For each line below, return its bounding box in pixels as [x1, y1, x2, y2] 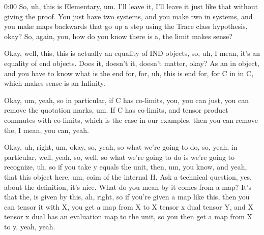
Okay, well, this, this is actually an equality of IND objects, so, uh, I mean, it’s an [4, 48, 260, 58]
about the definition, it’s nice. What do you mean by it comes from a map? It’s [4, 181, 251, 192]
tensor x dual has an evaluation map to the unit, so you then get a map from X [4, 211, 252, 222]
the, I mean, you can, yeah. [4, 124, 89, 135]
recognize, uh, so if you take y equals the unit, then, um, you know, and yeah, [4, 161, 247, 172]
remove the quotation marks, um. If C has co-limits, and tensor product [4, 105, 228, 115]
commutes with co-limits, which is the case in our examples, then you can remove [4, 114, 258, 125]
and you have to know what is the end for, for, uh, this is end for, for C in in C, [4, 68, 254, 78]
